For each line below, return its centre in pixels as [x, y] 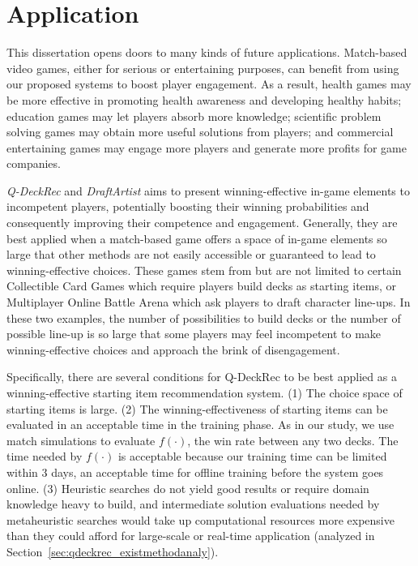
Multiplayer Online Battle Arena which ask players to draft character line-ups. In [209, 302]
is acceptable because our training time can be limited [252, 456]
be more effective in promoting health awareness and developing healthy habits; [204, 99]
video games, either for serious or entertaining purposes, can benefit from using [203, 68]
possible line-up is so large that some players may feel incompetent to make [194, 334]
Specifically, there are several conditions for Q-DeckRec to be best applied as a [202, 377]
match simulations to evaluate [81, 440]
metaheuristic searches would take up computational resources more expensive [200, 519]
